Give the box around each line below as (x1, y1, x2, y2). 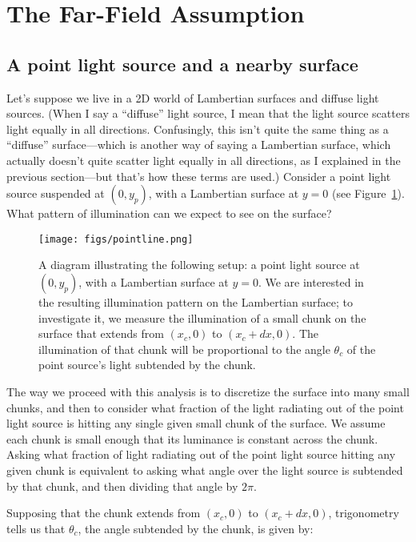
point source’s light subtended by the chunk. (38, 356, 256, 373)
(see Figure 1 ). (332, 185, 405, 202)
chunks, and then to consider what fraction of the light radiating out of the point (6, 399, 404, 416)
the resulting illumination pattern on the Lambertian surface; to (38, 293, 353, 310)
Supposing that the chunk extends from (6, 504, 201, 521)
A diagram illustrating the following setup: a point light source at (38, 256, 360, 273)
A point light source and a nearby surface (6, 51, 358, 76)
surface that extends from (38, 325, 164, 342)
